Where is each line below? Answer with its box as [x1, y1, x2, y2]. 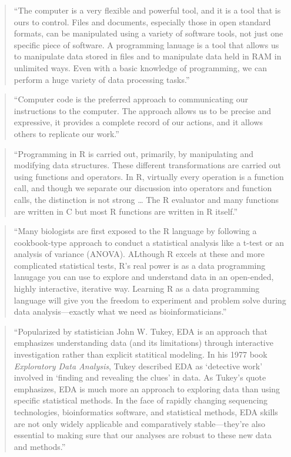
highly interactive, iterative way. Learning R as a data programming [14, 282, 260, 295]
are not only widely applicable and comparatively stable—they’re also [14, 417, 266, 429]
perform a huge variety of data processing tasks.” [14, 73, 190, 85]
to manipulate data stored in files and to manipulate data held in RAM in [14, 50, 282, 62]
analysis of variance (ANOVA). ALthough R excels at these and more [14, 248, 265, 260]
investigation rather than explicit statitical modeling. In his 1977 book [14, 348, 267, 361]
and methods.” [14, 440, 66, 452]
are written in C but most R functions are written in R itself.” [14, 205, 238, 217]
